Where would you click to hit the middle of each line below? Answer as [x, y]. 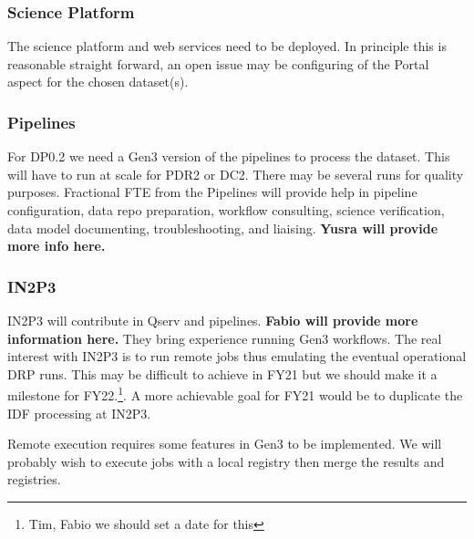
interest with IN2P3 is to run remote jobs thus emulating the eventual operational [237, 356]
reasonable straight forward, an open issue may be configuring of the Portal [218, 63]
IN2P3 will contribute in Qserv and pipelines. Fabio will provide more [213, 320]
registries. [34, 479]
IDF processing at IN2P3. [79, 413]
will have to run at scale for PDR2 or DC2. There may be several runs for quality [236, 174]
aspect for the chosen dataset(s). [98, 82]
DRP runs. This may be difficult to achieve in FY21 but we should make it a [222, 373]
